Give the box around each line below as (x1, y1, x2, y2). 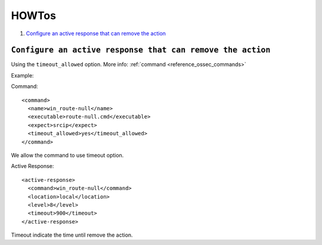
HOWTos (11, 9, 57, 22)
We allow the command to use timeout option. (11, 151, 124, 159)
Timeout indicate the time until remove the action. (11, 231, 134, 238)
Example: (11, 72, 34, 79)
